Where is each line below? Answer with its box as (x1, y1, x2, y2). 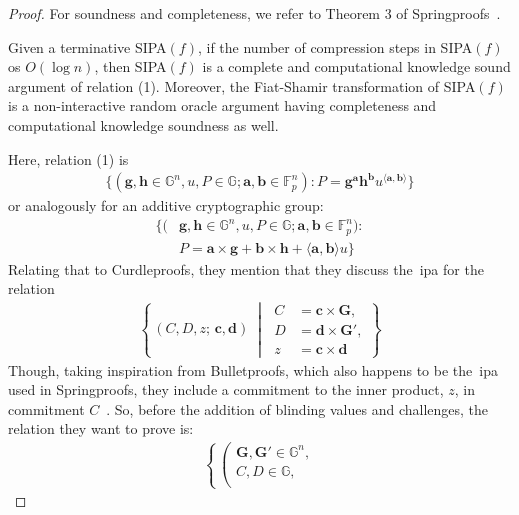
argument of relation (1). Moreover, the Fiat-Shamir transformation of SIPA (8, 75, 476, 96)
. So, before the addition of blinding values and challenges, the (106, 398, 489, 419)
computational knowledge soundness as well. (8, 114, 279, 135)
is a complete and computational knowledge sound (202, 56, 511, 77)
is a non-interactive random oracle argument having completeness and (8, 95, 437, 116)
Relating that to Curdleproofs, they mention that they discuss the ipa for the (8, 258, 484, 279)
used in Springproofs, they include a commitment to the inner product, (8, 379, 444, 400)
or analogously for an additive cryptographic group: (8, 195, 324, 216)
